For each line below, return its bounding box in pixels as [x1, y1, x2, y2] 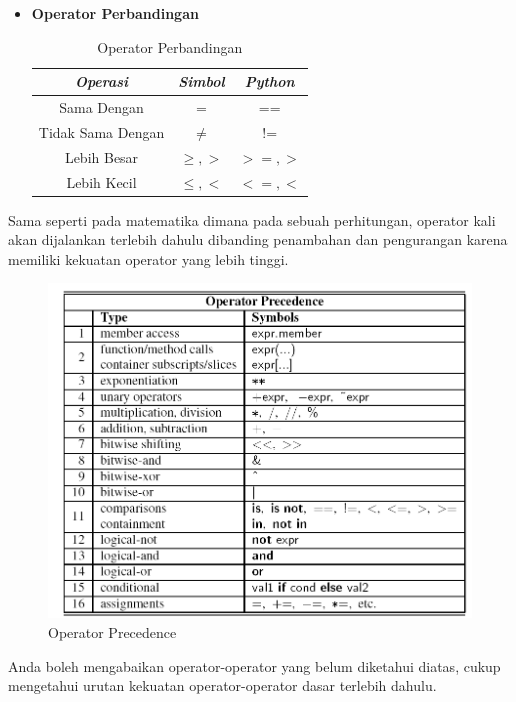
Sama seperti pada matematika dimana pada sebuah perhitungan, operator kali [8, 209, 496, 230]
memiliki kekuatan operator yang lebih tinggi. [8, 248, 289, 269]
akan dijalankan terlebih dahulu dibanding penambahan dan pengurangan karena [8, 229, 508, 250]
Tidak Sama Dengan [38, 121, 165, 142]
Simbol [178, 71, 225, 92]
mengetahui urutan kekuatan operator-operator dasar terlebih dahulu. [8, 675, 437, 696]
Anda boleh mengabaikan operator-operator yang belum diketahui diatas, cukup [8, 655, 501, 676]
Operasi [74, 71, 129, 92]
